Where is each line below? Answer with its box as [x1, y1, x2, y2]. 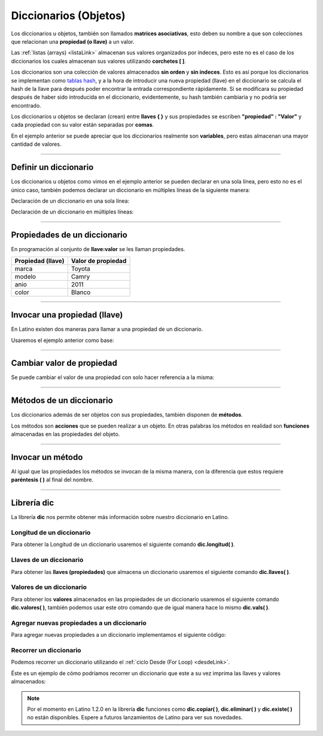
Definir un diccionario [11, 162, 94, 173]
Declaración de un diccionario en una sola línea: [11, 197, 130, 204]
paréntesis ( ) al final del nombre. [11, 476, 94, 484]
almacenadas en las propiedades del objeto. [11, 430, 120, 438]
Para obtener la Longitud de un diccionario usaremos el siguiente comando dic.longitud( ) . [11, 541, 236, 548]
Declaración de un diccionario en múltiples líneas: [11, 208, 134, 215]
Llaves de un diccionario [11, 556, 84, 564]
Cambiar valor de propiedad [11, 358, 118, 368]
